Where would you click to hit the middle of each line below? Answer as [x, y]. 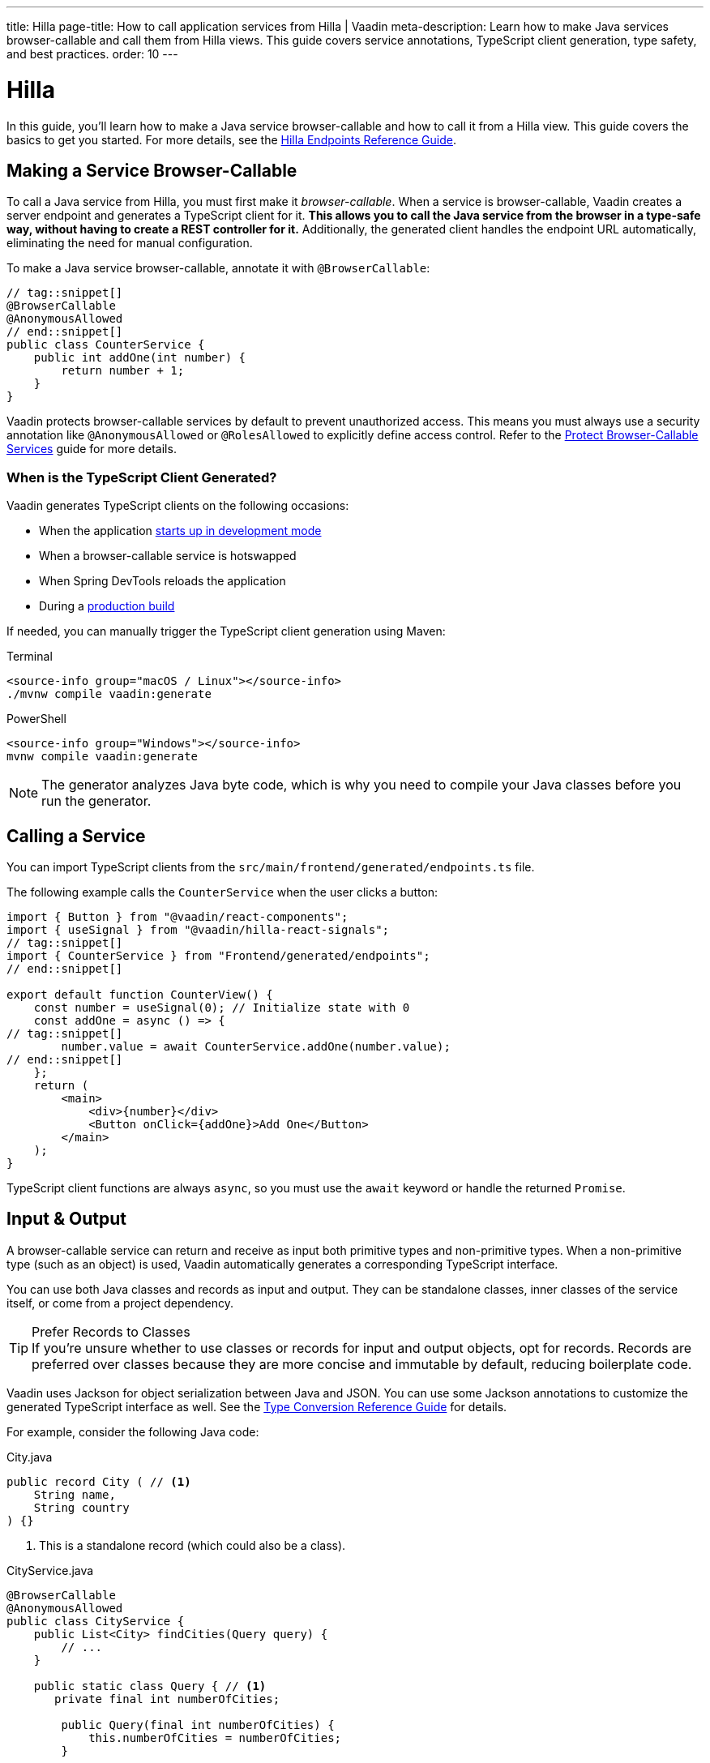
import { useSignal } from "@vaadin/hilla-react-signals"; [198, 929]
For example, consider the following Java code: [133, 1431]
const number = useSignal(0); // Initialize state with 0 [222, 1007]
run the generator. [96, 801]
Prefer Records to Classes [111, 1331]
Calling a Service [76, 836]
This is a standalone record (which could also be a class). [192, 1545]
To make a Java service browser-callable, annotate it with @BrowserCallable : [218, 268]
